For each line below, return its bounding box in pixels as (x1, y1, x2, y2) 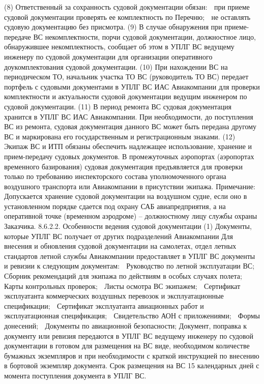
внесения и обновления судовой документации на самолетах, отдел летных (4, 241, 237, 251)
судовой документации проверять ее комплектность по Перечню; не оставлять (4, 11, 251, 22)
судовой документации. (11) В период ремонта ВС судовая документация (4, 101, 231, 111)
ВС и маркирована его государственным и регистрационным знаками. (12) (4, 131, 236, 141)
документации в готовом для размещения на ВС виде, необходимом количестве (4, 340, 250, 351)
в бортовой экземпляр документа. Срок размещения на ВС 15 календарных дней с (4, 360, 259, 371)
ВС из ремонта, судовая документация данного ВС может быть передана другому (4, 121, 257, 132)
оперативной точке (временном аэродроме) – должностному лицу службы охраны (4, 211, 257, 221)
